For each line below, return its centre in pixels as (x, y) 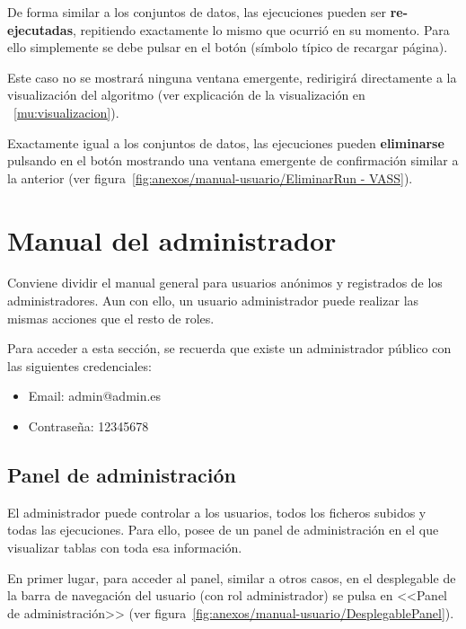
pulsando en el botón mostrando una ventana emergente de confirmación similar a (233, 160)
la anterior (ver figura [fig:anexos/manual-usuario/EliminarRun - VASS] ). (210, 177)
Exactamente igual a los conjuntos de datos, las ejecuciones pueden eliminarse (226, 142)
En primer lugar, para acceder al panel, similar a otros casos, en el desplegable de (232, 577)
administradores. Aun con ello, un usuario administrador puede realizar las (213, 301)
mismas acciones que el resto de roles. (111, 318)
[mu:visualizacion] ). (66, 112)
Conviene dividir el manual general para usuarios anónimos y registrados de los (225, 283)
